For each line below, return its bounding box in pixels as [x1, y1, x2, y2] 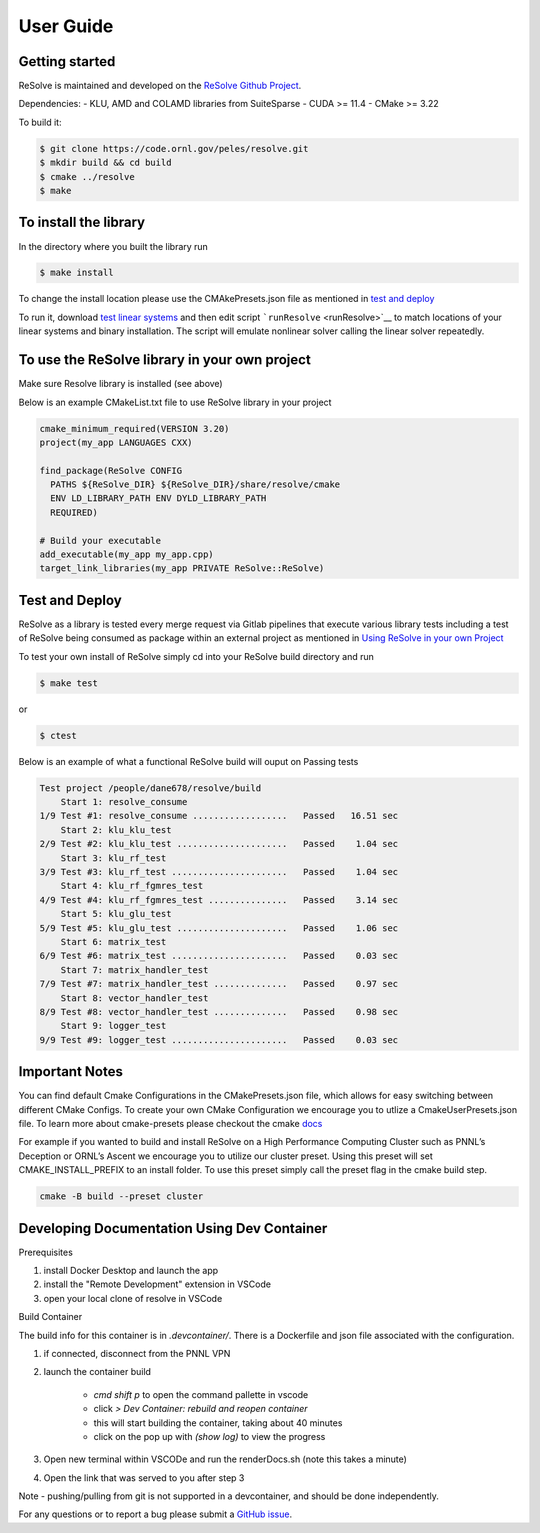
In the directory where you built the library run [18, 240, 209, 252]
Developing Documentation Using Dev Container [18, 1220, 328, 1237]
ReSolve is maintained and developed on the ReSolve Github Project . [18, 80, 302, 92]
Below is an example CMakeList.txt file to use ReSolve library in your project [18, 396, 332, 408]
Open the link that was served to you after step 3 [43, 1471, 245, 1484]
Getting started [18, 53, 116, 70]
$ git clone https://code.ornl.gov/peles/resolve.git [39, 143, 309, 154]
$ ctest [39, 730, 77, 741]
